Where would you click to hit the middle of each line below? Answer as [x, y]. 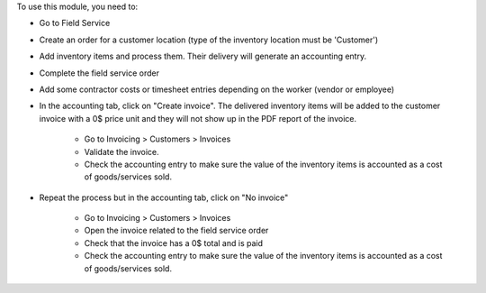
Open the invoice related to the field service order [176, 231]
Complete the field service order [99, 73]
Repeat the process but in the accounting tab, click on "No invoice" [164, 197]
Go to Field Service [75, 23]
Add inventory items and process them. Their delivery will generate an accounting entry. [203, 56]
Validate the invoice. [121, 151]
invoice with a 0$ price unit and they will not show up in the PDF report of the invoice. [198, 118]
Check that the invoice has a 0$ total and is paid [174, 243]
